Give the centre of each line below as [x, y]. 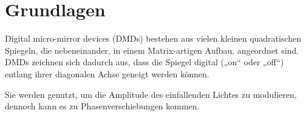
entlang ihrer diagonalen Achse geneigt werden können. [107, 73]
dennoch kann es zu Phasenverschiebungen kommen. [102, 106]
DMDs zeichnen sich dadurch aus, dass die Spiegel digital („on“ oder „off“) [144, 62]
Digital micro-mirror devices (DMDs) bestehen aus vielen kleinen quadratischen [153, 38]
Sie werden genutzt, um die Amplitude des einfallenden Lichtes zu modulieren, [151, 94]
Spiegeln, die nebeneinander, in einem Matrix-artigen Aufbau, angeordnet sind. [152, 50]
